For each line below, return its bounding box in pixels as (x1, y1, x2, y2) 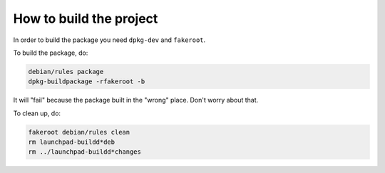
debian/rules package (28, 68, 104, 75)
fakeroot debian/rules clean (28, 128, 130, 136)
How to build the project (13, 11, 158, 26)
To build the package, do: (13, 48, 88, 57)
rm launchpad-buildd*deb (28, 138, 115, 146)
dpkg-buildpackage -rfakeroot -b (28, 78, 145, 85)
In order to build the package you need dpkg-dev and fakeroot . (13, 36, 206, 44)
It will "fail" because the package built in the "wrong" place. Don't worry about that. (13, 96, 259, 105)
